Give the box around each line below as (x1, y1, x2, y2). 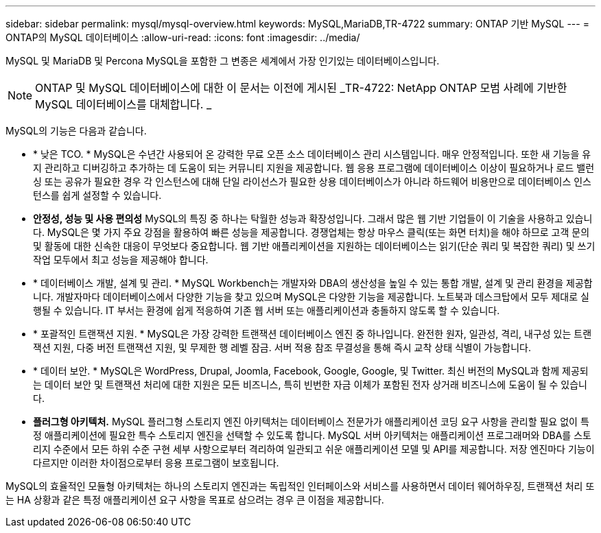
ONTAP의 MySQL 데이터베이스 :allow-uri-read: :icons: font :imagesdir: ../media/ (5, 32, 360, 43)
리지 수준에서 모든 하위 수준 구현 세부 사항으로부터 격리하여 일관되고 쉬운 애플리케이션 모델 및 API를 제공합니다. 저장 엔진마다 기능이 (33, 443, 595, 455)
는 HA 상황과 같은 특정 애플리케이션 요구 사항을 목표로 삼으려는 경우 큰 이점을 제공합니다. (5, 494, 384, 506)
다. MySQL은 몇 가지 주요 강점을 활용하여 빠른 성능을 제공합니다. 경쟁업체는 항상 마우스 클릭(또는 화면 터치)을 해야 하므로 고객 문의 (33, 226, 590, 238)
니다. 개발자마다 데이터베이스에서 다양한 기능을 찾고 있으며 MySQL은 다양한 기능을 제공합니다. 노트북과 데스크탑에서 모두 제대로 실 (33, 291, 589, 303)
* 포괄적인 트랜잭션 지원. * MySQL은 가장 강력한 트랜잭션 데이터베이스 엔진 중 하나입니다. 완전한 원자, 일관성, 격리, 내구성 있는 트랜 (33, 328, 592, 340)
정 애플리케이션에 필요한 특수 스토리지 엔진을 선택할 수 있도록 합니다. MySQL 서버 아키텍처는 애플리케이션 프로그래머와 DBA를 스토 (33, 429, 591, 441)
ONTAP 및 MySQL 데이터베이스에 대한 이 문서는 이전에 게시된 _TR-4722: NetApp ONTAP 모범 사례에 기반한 (35, 81, 567, 95)
